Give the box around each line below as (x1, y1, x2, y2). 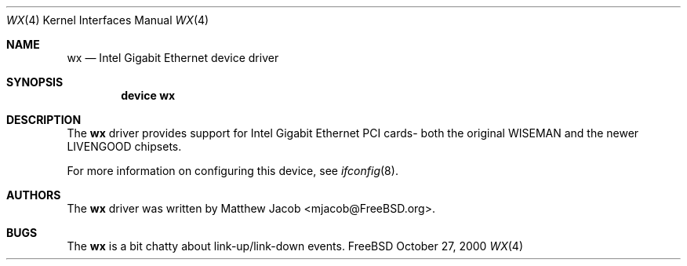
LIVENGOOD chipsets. (67, 140, 182, 153)
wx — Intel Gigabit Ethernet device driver (67, 51, 279, 64)
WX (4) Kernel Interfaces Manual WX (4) (6, 13, 209, 27)
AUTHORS (6, 188, 61, 202)
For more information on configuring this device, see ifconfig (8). (67, 164, 398, 177)
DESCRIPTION (6, 113, 82, 126)
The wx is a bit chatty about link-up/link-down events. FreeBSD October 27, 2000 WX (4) (67, 239, 524, 253)
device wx (121, 89, 176, 102)
